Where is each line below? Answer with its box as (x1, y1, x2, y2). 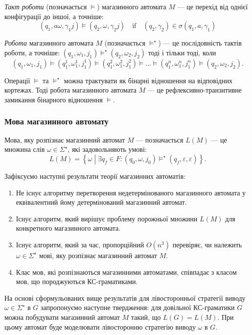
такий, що (131, 311, 161, 322)
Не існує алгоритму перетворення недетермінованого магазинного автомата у (16, 187, 246, 197)
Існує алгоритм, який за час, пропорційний (16, 239, 144, 249)
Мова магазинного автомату (4, 115, 109, 127)
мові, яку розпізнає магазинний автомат (39, 250, 157, 260)
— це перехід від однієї (177, 1, 248, 11)
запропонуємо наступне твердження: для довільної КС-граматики (41, 302, 235, 312)
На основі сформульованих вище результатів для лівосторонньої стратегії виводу (4, 292, 246, 303)
